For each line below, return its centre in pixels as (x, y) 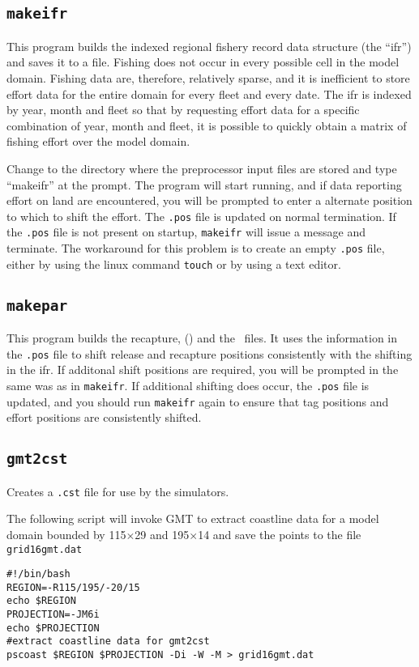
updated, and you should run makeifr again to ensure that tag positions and (198, 401)
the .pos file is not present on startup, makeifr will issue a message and (186, 232)
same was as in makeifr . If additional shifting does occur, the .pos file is (188, 385)
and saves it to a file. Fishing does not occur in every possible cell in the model (203, 62)
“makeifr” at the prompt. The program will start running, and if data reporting (204, 184)
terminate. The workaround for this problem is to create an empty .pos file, (196, 248)
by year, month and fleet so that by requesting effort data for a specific (183, 110)
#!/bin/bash (38, 574)
